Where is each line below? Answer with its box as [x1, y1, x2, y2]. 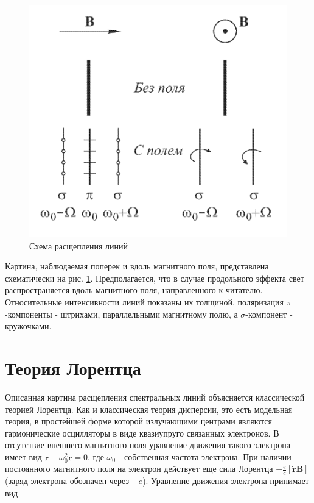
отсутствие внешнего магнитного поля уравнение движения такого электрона [5, 438, 290, 451]
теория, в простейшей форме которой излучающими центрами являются [5, 415, 272, 427]
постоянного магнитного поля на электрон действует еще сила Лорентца [5, 462, 273, 475]
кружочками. [5, 319, 52, 332]
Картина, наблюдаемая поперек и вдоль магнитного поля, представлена [5, 260, 269, 273]
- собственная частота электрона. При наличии [118, 450, 291, 463]
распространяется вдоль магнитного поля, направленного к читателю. [5, 284, 263, 296]
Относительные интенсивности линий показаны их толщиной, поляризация [5, 296, 284, 308]
